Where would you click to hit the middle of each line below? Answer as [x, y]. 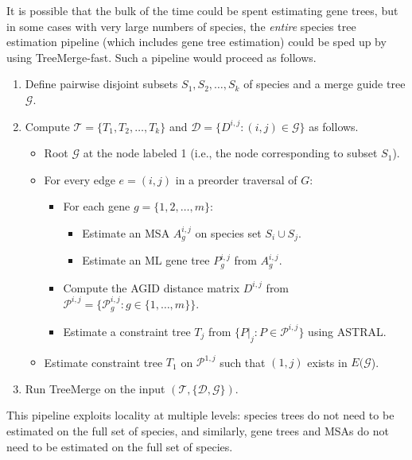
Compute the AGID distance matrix [152, 287]
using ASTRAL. [347, 331]
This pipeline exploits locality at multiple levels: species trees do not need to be [200, 415]
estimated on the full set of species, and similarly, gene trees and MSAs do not [198, 430]
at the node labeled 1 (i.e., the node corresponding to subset [230, 153]
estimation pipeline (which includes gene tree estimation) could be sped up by [196, 42]
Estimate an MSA [126, 232]
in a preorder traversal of [236, 179]
